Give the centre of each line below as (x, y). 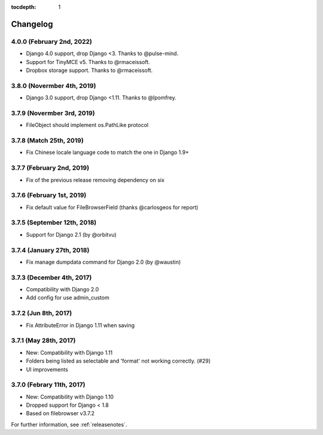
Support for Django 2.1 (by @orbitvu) (71, 234)
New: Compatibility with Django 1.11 (69, 352)
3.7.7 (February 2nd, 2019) (50, 168)
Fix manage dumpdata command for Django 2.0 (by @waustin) (103, 262)
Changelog (32, 24)
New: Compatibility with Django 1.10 (70, 397)
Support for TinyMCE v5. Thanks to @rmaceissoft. (88, 62)
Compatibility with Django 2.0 (63, 289)
